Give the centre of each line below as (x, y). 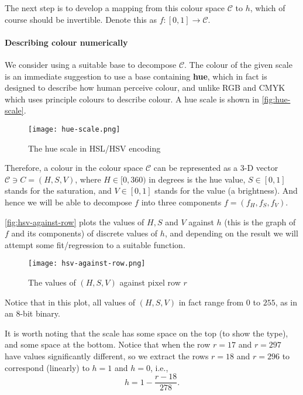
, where (88, 179)
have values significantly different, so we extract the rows (107, 355)
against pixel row (150, 282)
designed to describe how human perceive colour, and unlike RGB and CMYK (145, 87)
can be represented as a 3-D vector (216, 168)
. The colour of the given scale (238, 64)
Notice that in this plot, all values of (70, 302)
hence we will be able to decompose (68, 202)
